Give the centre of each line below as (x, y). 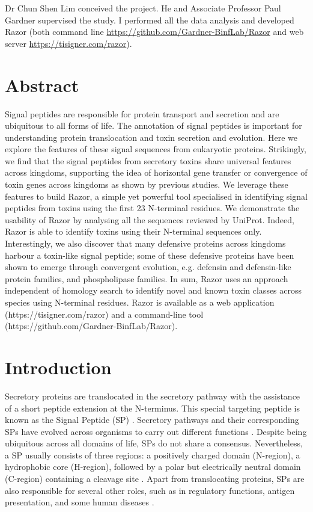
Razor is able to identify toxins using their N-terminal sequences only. (133, 231)
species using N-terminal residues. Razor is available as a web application (140, 302)
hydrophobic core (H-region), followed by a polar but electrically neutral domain (153, 467)
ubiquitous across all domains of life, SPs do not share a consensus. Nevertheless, (154, 443)
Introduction (58, 367)
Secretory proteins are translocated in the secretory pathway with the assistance (153, 396)
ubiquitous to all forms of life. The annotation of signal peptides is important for (153, 125)
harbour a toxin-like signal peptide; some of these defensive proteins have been (150, 255)
